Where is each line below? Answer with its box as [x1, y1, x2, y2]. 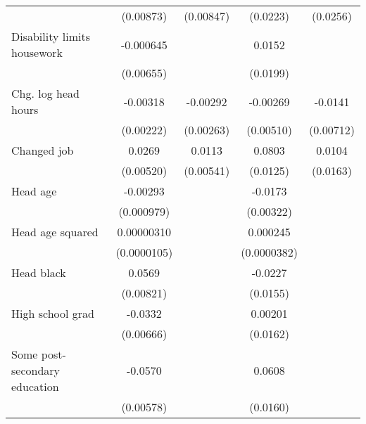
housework [11, 44, 63, 60]
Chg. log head [11, 85, 80, 101]
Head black [11, 264, 66, 281]
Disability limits [11, 28, 90, 44]
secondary [11, 362, 61, 378]
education [11, 378, 59, 394]
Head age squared [11, 224, 99, 240]
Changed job [11, 142, 74, 158]
